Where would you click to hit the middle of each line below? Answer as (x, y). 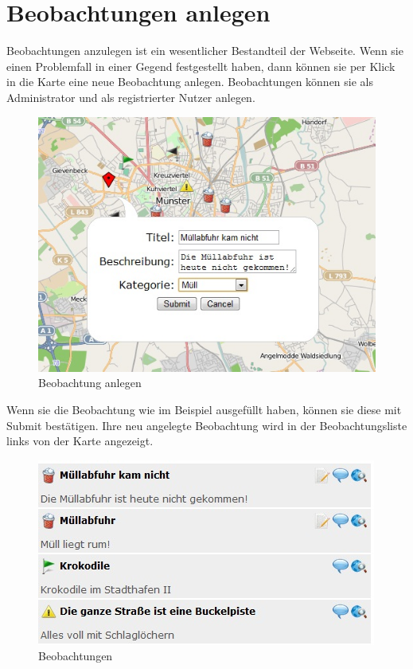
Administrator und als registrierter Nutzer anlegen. (131, 97)
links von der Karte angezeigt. (80, 441)
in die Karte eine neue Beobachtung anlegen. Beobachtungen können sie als (190, 82)
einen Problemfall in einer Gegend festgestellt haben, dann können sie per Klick (201, 66)
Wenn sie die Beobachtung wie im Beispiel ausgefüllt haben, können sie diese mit (204, 409)
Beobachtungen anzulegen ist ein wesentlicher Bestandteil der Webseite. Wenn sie (205, 51)
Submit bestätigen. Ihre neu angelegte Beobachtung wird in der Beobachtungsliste (207, 425)
